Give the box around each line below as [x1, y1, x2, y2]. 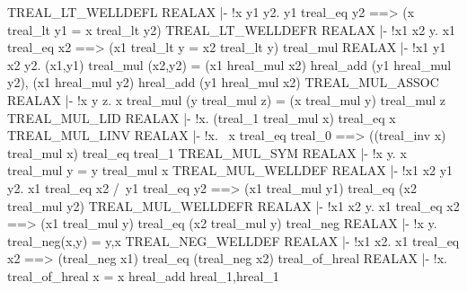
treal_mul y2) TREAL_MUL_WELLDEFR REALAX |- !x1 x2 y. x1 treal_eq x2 [7, 196, 460, 215]
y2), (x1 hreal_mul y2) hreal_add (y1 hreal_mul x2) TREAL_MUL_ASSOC [7, 73, 439, 92]
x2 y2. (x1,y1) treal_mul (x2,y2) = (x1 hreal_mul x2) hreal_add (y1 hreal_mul [7, 55, 452, 74]
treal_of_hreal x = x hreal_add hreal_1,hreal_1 [7, 266, 279, 285]
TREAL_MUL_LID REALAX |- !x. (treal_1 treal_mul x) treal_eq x [7, 108, 396, 127]
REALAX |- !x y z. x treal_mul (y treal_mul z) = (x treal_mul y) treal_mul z [7, 90, 445, 109]
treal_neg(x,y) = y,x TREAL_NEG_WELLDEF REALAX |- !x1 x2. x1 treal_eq [7, 231, 460, 250]
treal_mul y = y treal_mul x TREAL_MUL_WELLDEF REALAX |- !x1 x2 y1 [7, 161, 454, 180]
